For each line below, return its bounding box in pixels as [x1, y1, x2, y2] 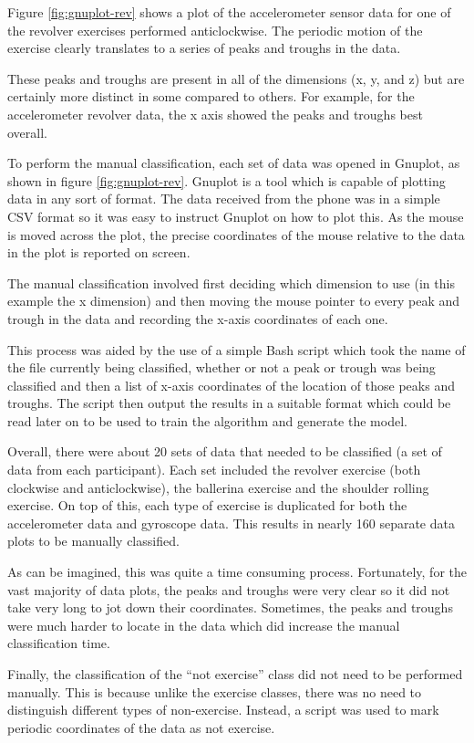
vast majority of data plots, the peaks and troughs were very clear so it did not [7, 580, 450, 599]
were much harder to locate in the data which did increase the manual [7, 615, 400, 634]
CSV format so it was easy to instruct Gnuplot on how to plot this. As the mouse [7, 206, 464, 225]
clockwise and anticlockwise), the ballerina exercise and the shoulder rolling [7, 477, 429, 497]
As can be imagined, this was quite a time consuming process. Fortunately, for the [7, 562, 467, 581]
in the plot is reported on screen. [7, 243, 191, 262]
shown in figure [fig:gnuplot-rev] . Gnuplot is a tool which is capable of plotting [7, 171, 446, 190]
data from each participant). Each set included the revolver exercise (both [7, 460, 421, 479]
